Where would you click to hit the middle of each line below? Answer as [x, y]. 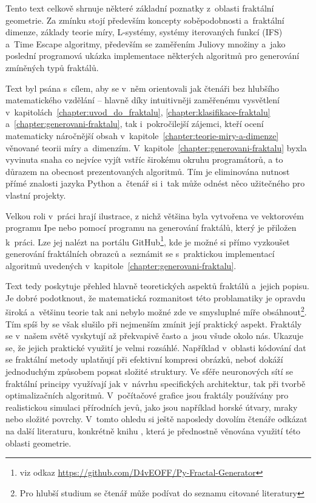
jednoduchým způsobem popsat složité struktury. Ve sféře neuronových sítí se [149, 371]
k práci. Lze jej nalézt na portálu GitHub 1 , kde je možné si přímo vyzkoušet [148, 241]
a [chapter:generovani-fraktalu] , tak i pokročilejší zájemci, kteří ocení [135, 124]
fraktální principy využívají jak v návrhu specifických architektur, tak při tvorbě [156, 383]
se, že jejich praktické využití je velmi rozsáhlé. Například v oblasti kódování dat [156, 347]
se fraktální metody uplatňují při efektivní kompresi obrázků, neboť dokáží [144, 359]
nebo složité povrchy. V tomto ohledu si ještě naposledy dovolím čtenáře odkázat [156, 419]
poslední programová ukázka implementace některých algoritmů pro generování [153, 56]
